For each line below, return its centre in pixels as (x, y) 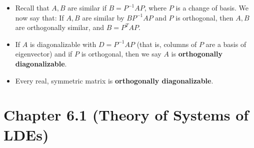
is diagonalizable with (63, 44)
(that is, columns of (167, 44)
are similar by (103, 17)
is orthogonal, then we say (121, 54)
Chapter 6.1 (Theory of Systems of (126, 115)
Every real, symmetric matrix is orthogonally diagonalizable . (114, 80)
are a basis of (226, 44)
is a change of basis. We (212, 7)
